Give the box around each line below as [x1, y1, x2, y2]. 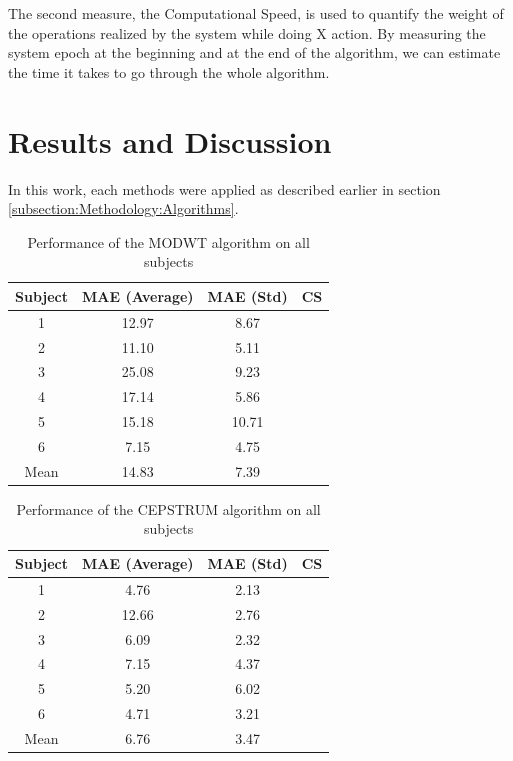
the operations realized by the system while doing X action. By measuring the [8, 22, 486, 43]
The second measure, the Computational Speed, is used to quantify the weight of [8, 3, 504, 23]
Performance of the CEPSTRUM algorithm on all [16, 498, 321, 519]
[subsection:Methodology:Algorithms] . [8, 198, 239, 219]
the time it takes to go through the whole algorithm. [8, 61, 330, 82]
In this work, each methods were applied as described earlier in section [8, 178, 441, 199]
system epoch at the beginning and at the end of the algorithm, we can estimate [8, 42, 501, 63]
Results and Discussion [8, 120, 332, 161]
